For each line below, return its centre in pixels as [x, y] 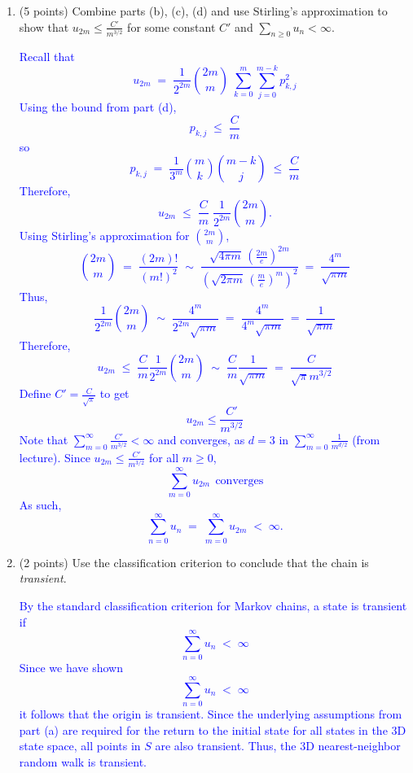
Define [35, 393]
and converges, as [201, 439]
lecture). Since [55, 457]
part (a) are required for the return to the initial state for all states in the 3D [213, 729]
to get [114, 393]
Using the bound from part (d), [98, 107]
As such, [40, 505]
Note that [44, 439]
